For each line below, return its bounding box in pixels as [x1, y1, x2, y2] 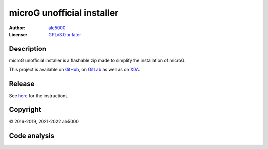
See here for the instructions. [9, 93, 69, 99]
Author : [9, 25, 26, 31]
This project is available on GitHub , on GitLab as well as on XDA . [9, 67, 141, 73]
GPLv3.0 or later [48, 31, 81, 37]
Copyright [9, 105, 42, 114]
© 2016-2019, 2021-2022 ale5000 [9, 119, 79, 125]
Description [9, 45, 47, 53]
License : [9, 31, 27, 37]
